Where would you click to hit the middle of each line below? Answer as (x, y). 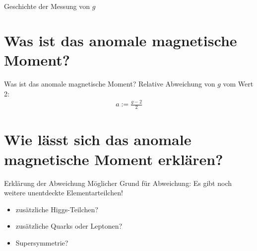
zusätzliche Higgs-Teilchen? (57, 209)
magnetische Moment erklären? (114, 159)
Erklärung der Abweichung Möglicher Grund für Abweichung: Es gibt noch (118, 183)
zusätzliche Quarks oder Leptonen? (69, 226)
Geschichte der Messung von (47, 6)
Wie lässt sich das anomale (98, 139)
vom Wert (238, 83)
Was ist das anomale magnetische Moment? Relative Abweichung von (110, 83)
